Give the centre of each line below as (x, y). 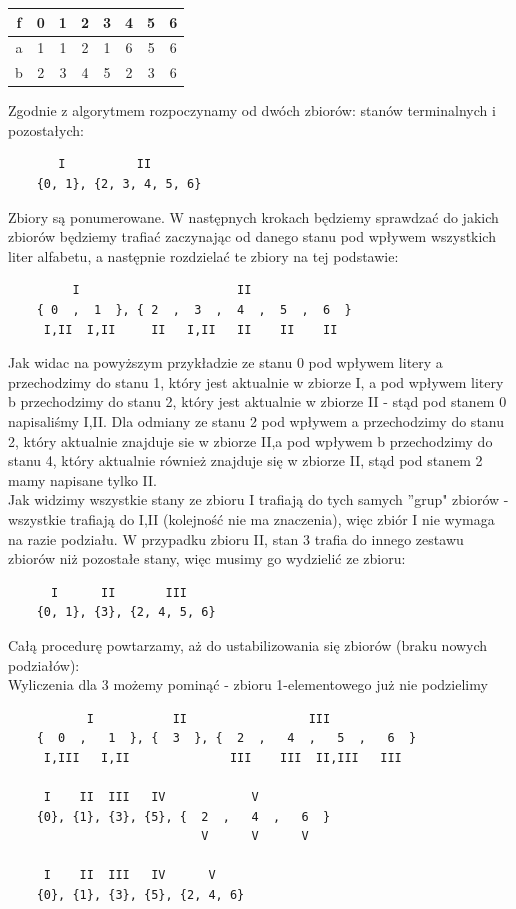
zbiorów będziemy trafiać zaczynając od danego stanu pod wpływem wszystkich (252, 236)
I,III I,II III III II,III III (222, 757)
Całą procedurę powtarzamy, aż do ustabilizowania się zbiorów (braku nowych (248, 644)
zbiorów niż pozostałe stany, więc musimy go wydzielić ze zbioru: (207, 558)
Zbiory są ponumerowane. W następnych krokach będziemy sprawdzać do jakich (253, 216)
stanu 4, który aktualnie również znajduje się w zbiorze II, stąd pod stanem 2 (245, 460)
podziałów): (44, 664)
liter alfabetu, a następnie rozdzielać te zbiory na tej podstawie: (203, 255)
